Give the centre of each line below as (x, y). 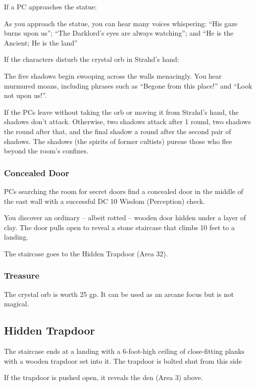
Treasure (22, 275)
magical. (17, 304)
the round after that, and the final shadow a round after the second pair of (118, 131)
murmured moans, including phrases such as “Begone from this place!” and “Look (128, 85)
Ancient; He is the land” (41, 42)
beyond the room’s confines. (46, 151)
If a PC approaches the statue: (51, 6)
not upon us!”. (26, 95)
